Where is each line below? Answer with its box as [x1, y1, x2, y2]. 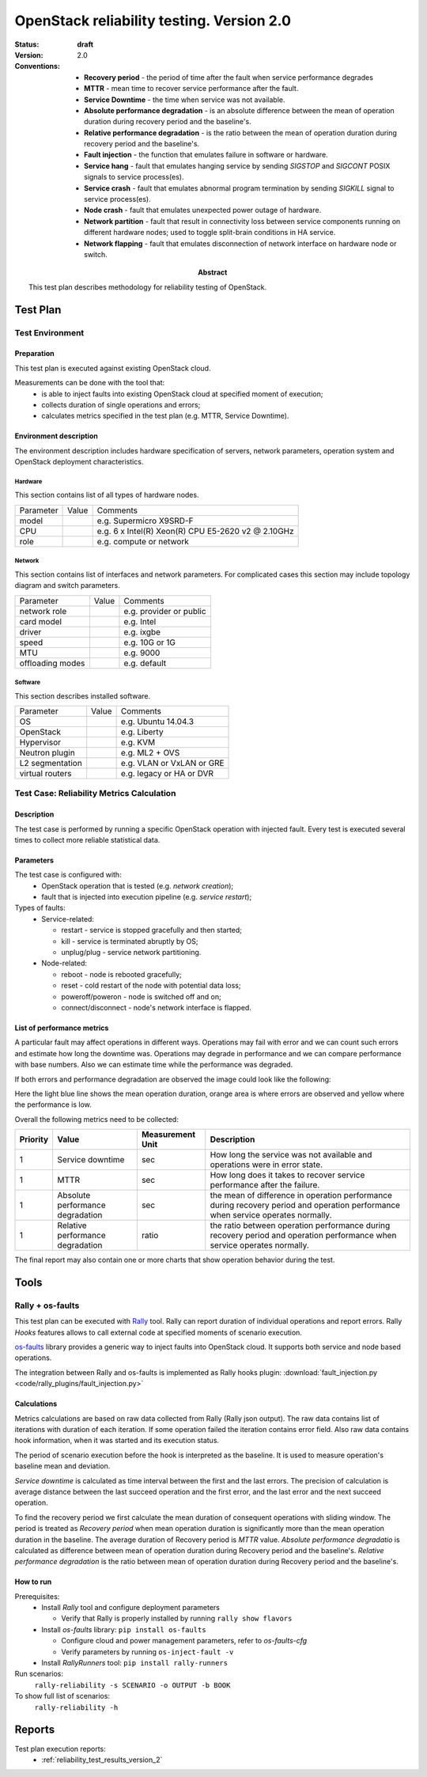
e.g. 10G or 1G [123, 637, 176, 648]
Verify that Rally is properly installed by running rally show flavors [61, 1614, 293, 1624]
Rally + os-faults [14, 1300, 80, 1311]
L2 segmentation [19, 757, 82, 768]
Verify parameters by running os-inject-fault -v [61, 1646, 234, 1657]
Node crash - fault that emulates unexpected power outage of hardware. [84, 206, 322, 215]
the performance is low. [14, 1100, 93, 1109]
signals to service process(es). [84, 172, 184, 182]
